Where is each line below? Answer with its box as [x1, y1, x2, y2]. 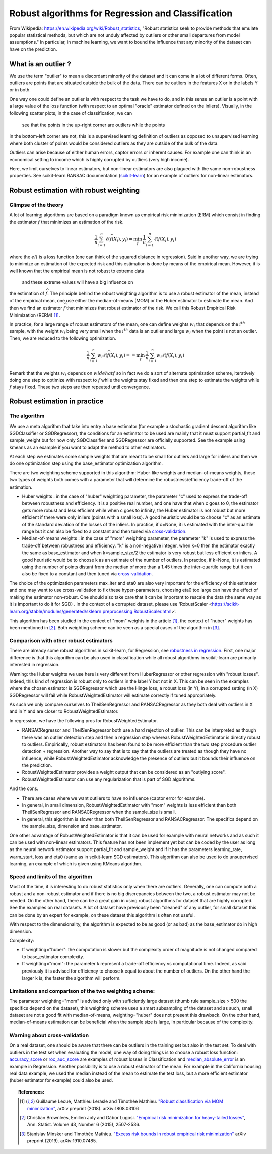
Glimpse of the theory [9, 202, 64, 209]
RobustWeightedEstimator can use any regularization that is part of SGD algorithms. [22, 776, 196, 782]
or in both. [9, 87, 31, 93]
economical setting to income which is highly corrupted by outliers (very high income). [9, 156, 189, 162]
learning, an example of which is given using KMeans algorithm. [9, 861, 142, 867]
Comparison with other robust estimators [9, 637, 113, 644]
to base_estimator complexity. [22, 953, 84, 960]
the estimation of [9, 290, 45, 297]
